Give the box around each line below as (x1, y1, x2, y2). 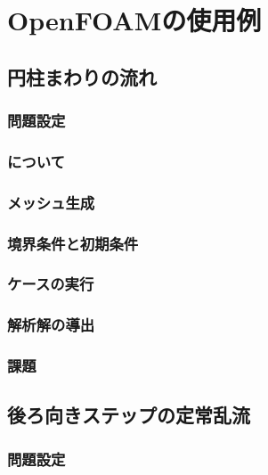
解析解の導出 (7, 314, 95, 336)
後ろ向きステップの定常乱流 (7, 401, 250, 429)
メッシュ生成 (7, 191, 95, 213)
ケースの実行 (7, 273, 94, 295)
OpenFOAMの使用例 (7, 2, 262, 38)
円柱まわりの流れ (7, 62, 157, 90)
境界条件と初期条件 (7, 232, 139, 254)
